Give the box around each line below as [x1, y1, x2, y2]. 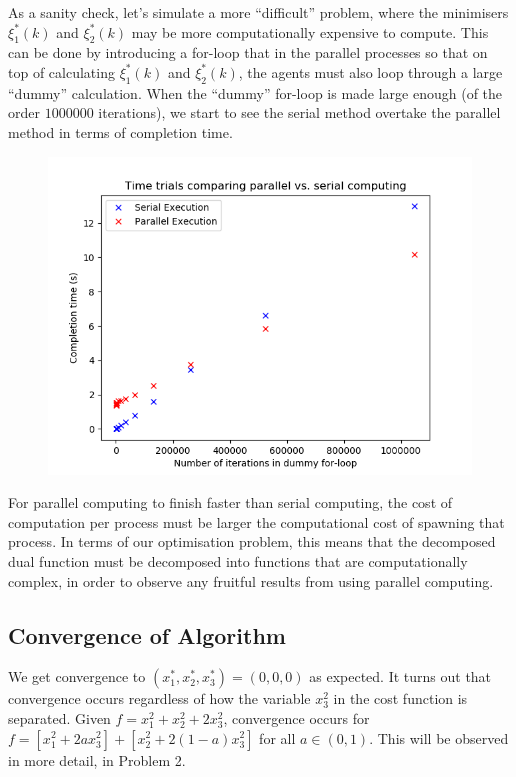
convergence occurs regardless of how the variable [8, 688, 311, 709]
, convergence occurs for [223, 707, 370, 728]
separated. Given [8, 707, 111, 728]
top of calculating [8, 61, 115, 82]
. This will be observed [369, 727, 509, 748]
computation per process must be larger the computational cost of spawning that [8, 511, 505, 532]
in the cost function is [333, 688, 468, 709]
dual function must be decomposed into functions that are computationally [8, 550, 468, 571]
